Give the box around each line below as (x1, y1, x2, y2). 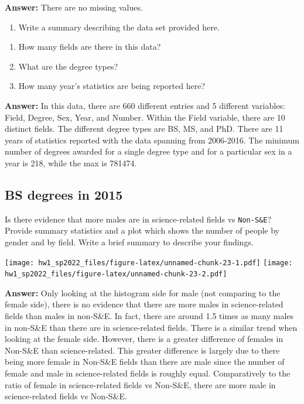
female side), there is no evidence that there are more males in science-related (5, 298, 283, 310)
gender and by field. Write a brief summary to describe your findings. (5, 235, 254, 248)
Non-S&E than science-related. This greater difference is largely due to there (5, 344, 280, 356)
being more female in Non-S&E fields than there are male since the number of (5, 355, 285, 368)
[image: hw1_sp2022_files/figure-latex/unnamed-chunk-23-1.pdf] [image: (5, 258, 293, 267)
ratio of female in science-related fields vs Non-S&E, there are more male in (5, 378, 276, 391)
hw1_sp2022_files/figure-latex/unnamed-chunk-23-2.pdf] (5, 270, 227, 279)
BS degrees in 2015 (5, 185, 123, 203)
